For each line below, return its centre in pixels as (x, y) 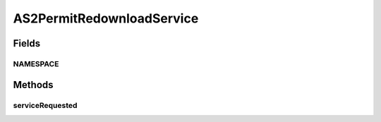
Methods (33, 85)
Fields (27, 43)
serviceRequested (45, 105)
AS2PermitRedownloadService (106, 18)
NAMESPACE (36, 63)
